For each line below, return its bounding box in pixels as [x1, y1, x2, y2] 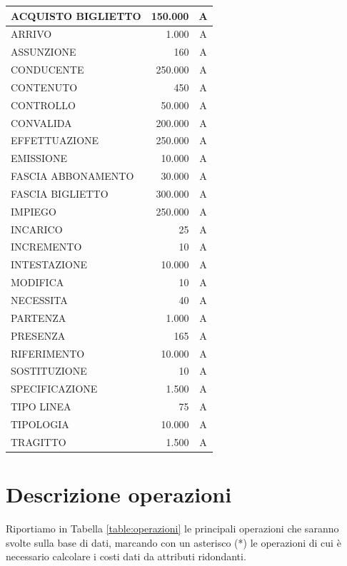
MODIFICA [11, 275, 64, 290]
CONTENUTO [11, 79, 78, 94]
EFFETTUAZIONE [11, 133, 99, 148]
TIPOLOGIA [11, 416, 69, 431]
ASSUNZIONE [11, 44, 76, 59]
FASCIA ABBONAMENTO [11, 168, 134, 183]
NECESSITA [11, 293, 68, 307]
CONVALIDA [11, 115, 72, 130]
